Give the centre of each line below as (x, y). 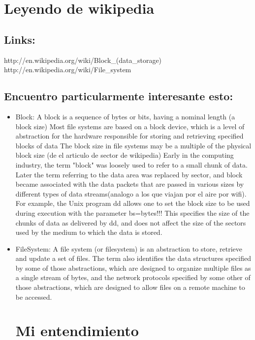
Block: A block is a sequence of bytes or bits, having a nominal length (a (125, 116)
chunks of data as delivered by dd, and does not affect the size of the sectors (131, 222)
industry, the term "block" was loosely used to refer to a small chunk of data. (131, 164)
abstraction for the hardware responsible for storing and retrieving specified (129, 136)
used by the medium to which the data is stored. (89, 232)
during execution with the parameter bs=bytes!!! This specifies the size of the (132, 212)
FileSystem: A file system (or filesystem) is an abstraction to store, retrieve (129, 248)
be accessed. (34, 297)
